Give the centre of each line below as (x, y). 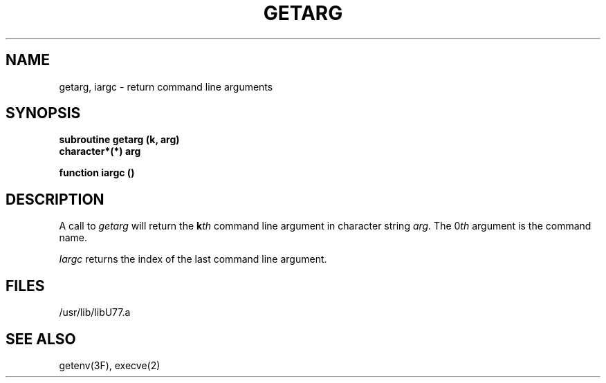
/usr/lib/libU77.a (95, 312)
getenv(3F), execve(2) (110, 365)
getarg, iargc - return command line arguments (166, 86)
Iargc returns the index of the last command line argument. (193, 259)
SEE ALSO (41, 339)
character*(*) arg (100, 151)
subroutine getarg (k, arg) (119, 140)
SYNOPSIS (43, 113)
